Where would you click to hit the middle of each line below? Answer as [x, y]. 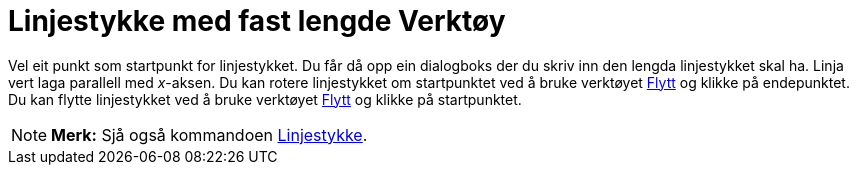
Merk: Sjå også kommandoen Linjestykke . [209, 134]
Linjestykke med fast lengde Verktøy [257, 21]
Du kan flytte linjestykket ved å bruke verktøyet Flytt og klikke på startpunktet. [265, 99]
